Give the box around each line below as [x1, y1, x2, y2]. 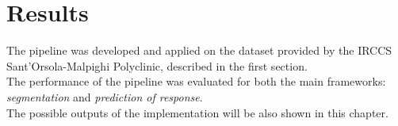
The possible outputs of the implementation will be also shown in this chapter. [6, 104, 388, 120]
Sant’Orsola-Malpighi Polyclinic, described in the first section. [6, 57, 308, 74]
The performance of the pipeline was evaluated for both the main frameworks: [6, 73, 386, 90]
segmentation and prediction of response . [6, 88, 203, 105]
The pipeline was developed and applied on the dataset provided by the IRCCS [6, 42, 392, 59]
